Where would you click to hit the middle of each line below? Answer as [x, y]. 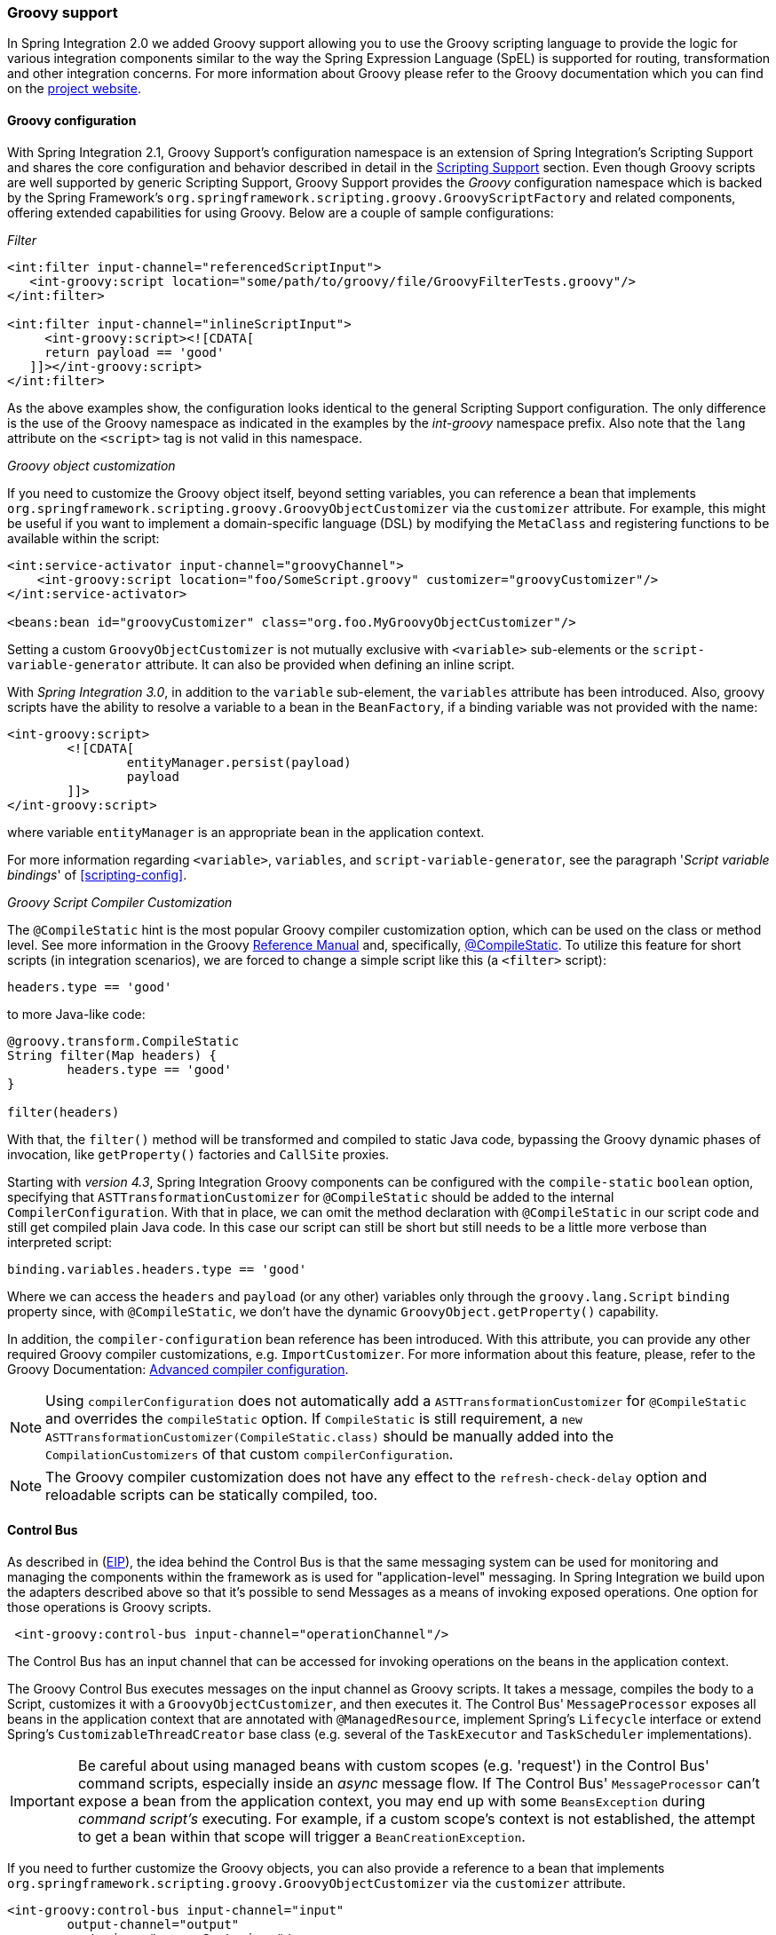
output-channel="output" [153, 1924]
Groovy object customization [91, 465]
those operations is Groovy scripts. [109, 1607]
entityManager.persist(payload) [239, 762]
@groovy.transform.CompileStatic [123, 1041]
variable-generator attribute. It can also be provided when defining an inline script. [261, 664]
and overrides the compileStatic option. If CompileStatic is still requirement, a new [314, 1418]
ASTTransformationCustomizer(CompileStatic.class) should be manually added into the [329, 1436]
